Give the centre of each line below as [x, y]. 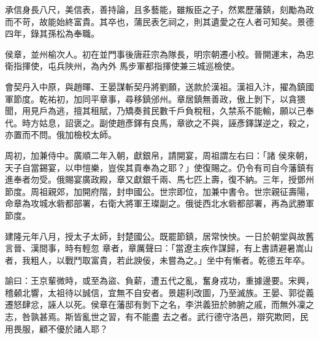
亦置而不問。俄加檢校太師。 [61, 135]
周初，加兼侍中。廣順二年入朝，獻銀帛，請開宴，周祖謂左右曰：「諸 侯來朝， [159, 155]
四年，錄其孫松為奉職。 [52, 33]
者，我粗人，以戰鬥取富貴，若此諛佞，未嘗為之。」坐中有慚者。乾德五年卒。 [157, 260]
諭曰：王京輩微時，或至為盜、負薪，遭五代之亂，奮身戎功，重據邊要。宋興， [159, 280]
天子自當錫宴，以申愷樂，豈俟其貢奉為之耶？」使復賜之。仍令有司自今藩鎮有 [159, 167]
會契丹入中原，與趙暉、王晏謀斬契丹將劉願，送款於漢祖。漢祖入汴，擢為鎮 [155, 86]
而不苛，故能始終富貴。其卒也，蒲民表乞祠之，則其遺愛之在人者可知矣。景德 [159, 21]
